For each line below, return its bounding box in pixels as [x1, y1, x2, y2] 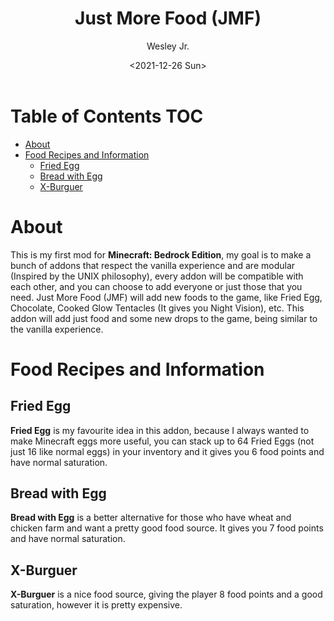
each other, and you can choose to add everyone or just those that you [10, 280, 303, 292]
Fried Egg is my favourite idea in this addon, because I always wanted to [10, 424, 310, 436]
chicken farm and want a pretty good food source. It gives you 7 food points [10, 522, 324, 534]
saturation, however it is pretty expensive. [10, 599, 183, 611]
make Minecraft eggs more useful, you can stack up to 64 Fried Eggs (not [10, 435, 315, 447]
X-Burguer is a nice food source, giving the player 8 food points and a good [10, 588, 323, 601]
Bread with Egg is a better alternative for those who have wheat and [10, 512, 292, 524]
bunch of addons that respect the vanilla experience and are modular [10, 259, 296, 271]
